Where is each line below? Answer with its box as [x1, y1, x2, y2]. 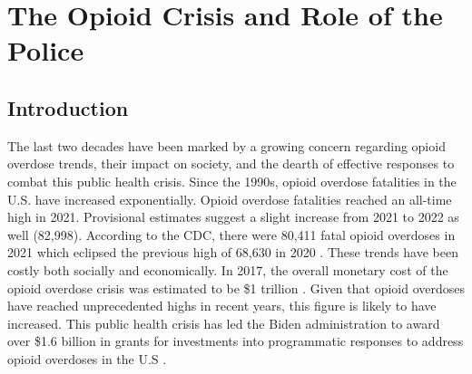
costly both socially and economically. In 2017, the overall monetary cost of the [7, 260, 448, 279]
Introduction [7, 93, 129, 121]
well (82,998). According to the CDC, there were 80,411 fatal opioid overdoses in [7, 225, 456, 244]
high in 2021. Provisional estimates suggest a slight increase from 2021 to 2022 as [7, 207, 459, 226]
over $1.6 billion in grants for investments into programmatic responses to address [7, 331, 464, 350]
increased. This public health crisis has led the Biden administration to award [7, 313, 440, 332]
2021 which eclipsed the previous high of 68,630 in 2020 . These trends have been [7, 243, 458, 262]
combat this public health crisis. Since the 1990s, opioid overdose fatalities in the [7, 171, 457, 190]
